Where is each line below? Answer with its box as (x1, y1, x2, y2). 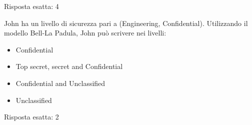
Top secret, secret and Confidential (15, 61, 123, 71)
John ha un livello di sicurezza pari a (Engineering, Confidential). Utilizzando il (4, 17, 248, 28)
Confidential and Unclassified (15, 77, 105, 88)
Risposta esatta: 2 (4, 111, 59, 122)
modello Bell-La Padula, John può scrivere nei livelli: (4, 27, 166, 38)
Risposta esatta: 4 (4, 1, 59, 11)
